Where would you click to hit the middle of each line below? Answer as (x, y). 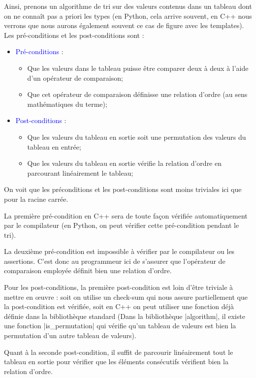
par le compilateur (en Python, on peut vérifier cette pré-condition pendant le (122, 225)
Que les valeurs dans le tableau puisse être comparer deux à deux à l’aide (138, 68)
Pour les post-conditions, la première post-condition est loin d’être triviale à (119, 287)
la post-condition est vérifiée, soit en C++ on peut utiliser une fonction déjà (119, 306)
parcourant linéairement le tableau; (80, 173)
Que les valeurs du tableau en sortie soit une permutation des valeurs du (137, 137)
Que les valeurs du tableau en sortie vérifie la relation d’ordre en (125, 163)
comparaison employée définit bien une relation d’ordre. (88, 270)
